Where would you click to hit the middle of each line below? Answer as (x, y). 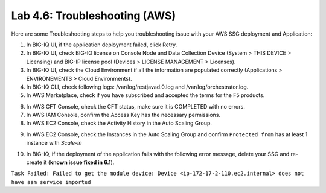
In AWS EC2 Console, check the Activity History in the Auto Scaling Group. (119, 123)
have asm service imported (51, 182)
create (34, 162)
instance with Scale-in (54, 143)
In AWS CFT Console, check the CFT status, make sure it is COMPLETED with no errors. (136, 106)
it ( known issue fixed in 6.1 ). (79, 162)
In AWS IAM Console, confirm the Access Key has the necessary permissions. (123, 115)
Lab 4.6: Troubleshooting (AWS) (94, 16)
